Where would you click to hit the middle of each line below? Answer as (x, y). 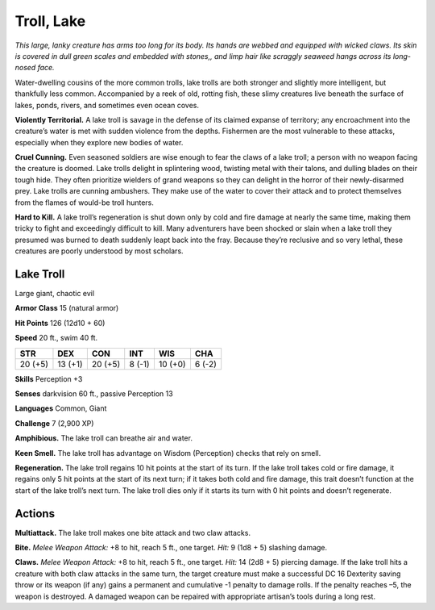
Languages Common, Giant (61, 408)
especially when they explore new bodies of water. (99, 142)
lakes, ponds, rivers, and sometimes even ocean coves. (107, 105)
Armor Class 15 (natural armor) (67, 308)
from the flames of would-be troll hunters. (85, 203)
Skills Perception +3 (49, 378)
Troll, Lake (50, 21)
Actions (35, 514)
